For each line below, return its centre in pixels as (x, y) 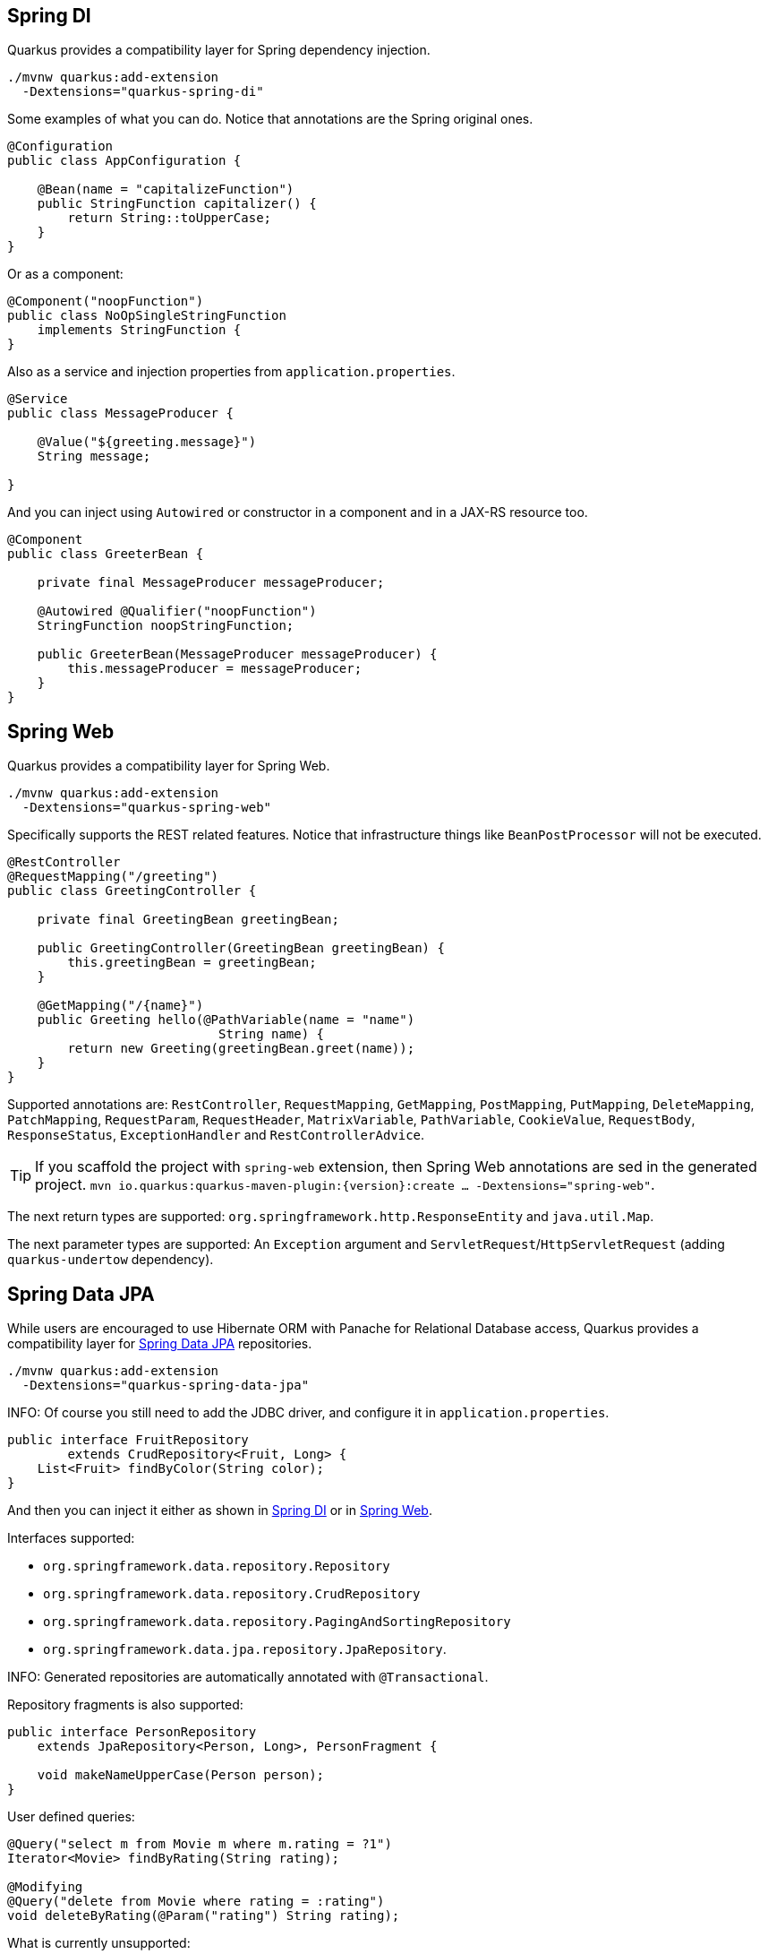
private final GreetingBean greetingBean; (188, 920)
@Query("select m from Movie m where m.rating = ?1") (200, 1844)
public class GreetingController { (132, 891)
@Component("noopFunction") (106, 301)
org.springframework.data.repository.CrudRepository (232, 1594)
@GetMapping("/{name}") (120, 1006)
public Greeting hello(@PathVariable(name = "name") (226, 1020)
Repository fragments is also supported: (125, 1705)
